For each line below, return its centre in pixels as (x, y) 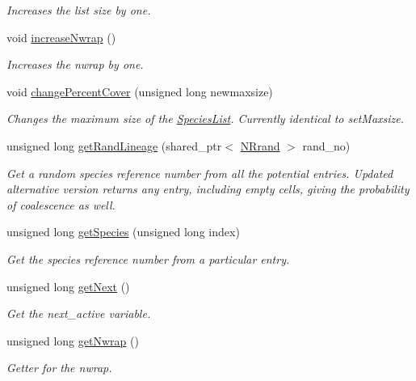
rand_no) (326, 145)
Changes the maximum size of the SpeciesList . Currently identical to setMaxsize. (206, 119)
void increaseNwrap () (61, 37)
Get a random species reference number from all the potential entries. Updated (200, 173)
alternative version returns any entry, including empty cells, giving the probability (208, 189)
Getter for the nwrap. (59, 368)
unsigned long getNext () (68, 286)
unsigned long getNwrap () (73, 340)
